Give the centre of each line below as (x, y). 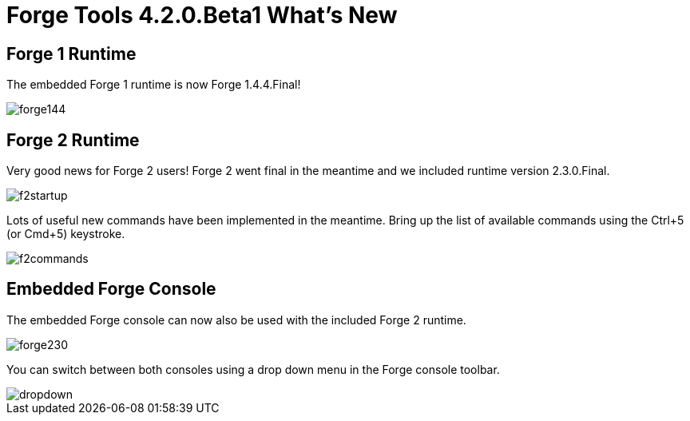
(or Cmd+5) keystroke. (66, 234)
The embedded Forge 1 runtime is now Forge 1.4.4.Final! (154, 85)
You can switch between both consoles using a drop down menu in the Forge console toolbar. (253, 369)
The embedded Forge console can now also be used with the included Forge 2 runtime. (236, 320)
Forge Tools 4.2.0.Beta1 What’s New (202, 15)
